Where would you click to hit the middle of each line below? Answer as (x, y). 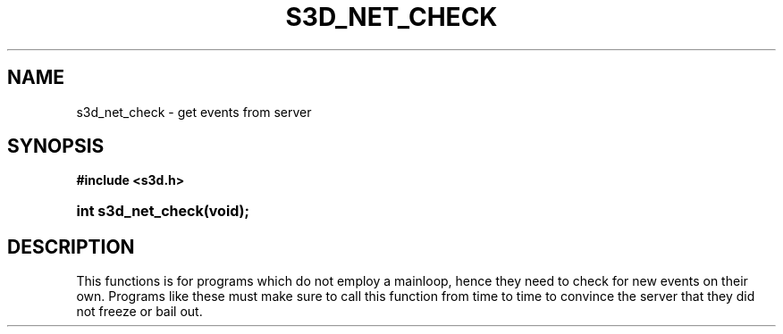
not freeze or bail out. (139, 312)
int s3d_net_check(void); (163, 211)
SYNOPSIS (56, 146)
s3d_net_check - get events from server (194, 112)
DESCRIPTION (71, 246)
